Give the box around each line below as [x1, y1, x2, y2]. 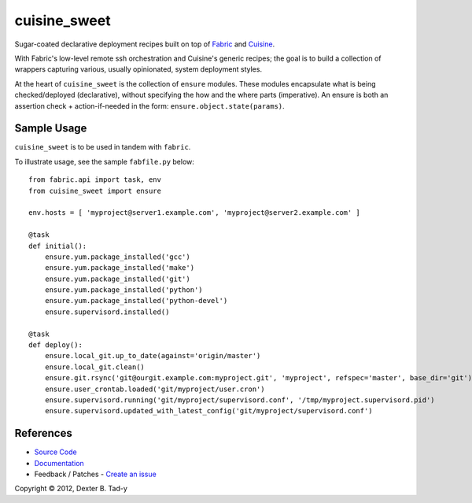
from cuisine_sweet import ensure [28, 186, 161, 195]
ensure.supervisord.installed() [44, 307, 170, 316]
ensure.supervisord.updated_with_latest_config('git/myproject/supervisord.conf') [44, 406, 373, 416]
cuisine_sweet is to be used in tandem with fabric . [14, 142, 191, 152]
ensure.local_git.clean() [44, 362, 146, 372]
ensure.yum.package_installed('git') [44, 274, 190, 283]
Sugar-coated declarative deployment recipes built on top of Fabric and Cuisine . [14, 39, 275, 49]
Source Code [34, 447, 78, 457]
